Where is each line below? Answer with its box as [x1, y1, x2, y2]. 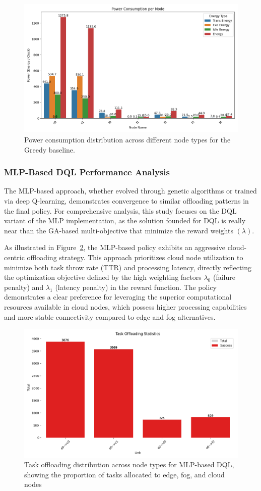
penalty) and [4, 281, 44, 292]
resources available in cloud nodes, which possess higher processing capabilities [4, 301, 247, 312]
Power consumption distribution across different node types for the [24, 134, 231, 144]
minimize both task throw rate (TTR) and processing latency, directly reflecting [4, 262, 252, 272]
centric [4, 252, 25, 262]
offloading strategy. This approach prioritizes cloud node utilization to [27, 252, 243, 262]
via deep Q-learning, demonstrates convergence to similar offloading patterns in [4, 195, 249, 206]
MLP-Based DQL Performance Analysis [4, 166, 170, 178]
